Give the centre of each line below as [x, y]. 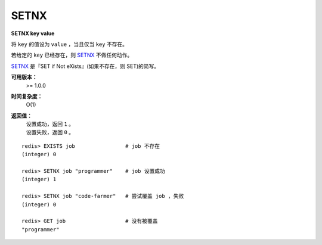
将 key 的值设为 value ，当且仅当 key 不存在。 [69, 44]
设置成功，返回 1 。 [50, 124]
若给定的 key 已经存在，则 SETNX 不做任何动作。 [72, 55]
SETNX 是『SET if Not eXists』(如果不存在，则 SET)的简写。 [85, 66]
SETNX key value [33, 33]
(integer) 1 [39, 179]
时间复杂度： [27, 96]
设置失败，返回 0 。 [50, 132]
